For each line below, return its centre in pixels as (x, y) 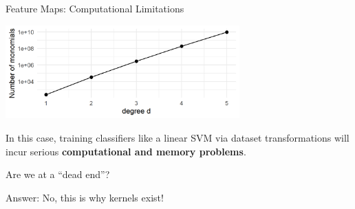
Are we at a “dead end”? (58, 174)
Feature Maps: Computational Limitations (95, 8)
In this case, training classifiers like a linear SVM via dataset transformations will (177, 138)
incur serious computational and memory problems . (126, 151)
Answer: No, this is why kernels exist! (85, 197)
